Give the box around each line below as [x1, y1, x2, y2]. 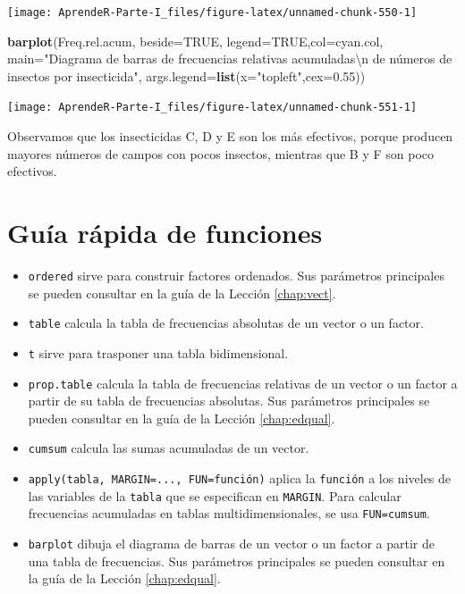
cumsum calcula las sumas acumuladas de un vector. [28, 439, 309, 457]
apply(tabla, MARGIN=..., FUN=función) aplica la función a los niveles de [28, 469, 452, 488]
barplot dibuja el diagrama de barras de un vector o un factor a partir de [28, 534, 435, 553]
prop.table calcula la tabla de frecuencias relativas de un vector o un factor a [28, 373, 458, 392]
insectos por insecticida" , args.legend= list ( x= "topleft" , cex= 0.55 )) [7, 66, 366, 85]
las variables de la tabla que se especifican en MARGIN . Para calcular [28, 486, 402, 505]
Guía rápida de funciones [7, 214, 323, 251]
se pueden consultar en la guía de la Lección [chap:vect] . [28, 283, 336, 302]
